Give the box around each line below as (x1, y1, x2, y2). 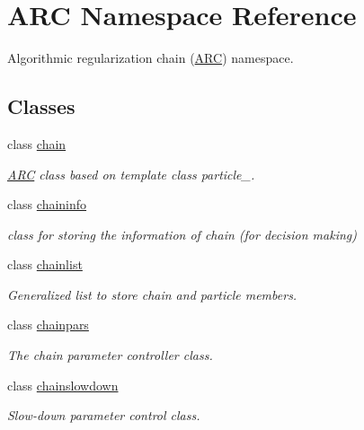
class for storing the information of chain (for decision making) (7, 224, 357, 243)
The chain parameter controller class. (7, 346, 213, 364)
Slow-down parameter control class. (7, 406, 200, 425)
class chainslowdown (7, 375, 119, 394)
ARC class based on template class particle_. (7, 164, 255, 183)
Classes (7, 92, 75, 120)
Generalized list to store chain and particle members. (7, 285, 297, 303)
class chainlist (7, 255, 83, 274)
